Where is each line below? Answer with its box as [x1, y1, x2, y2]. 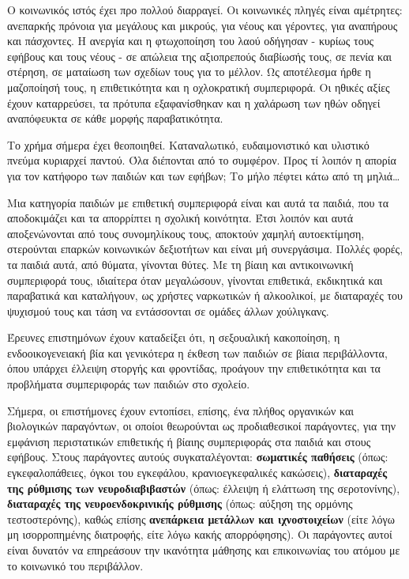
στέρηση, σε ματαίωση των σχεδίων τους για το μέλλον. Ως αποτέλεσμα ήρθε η [7, 63, 371, 80]
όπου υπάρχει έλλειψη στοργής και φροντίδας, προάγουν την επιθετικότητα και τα [7, 360, 381, 377]
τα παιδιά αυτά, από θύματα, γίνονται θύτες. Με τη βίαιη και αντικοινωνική [7, 255, 354, 272]
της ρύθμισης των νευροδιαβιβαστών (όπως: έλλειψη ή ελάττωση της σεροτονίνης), [7, 479, 400, 496]
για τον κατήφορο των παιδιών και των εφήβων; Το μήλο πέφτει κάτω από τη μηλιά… [7, 167, 400, 184]
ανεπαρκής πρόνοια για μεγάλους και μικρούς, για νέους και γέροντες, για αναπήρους [7, 17, 398, 33]
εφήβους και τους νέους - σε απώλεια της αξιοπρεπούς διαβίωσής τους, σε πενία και [7, 47, 392, 64]
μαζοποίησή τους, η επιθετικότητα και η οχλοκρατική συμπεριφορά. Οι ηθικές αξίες [7, 78, 390, 95]
